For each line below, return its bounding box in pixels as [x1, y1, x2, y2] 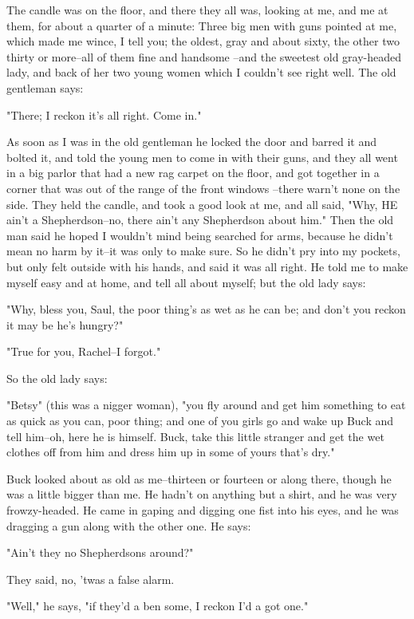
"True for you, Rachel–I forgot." [6, 343, 161, 360]
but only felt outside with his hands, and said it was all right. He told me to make [6, 258, 408, 274]
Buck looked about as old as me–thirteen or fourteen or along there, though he [6, 470, 392, 487]
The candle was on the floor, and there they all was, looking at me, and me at [6, 2, 388, 18]
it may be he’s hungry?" [6, 316, 124, 333]
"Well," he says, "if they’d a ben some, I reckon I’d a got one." [6, 597, 309, 614]
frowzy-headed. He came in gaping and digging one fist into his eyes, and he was [6, 502, 399, 518]
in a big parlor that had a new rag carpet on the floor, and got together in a [6, 164, 380, 181]
